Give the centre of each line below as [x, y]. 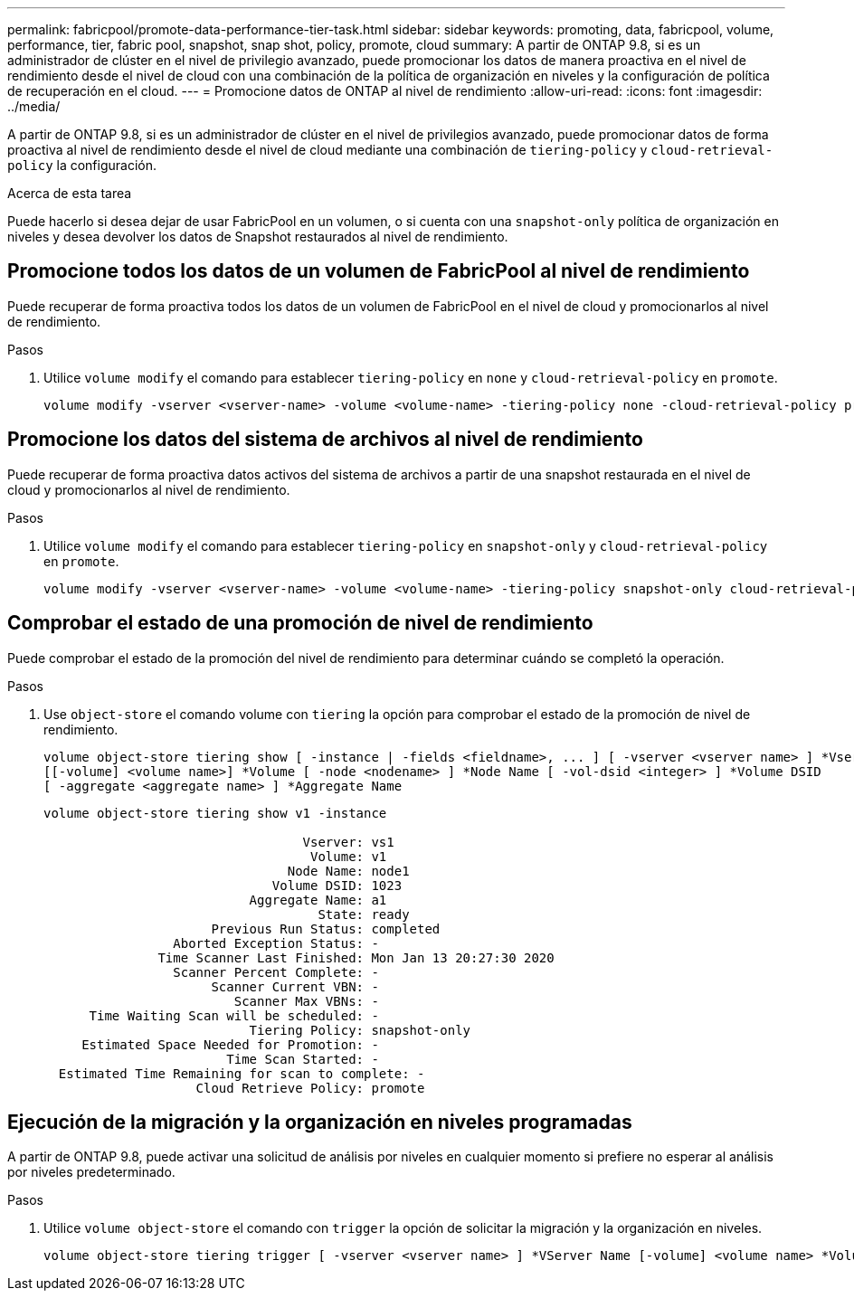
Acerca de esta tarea [70, 193]
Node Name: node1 [348, 871]
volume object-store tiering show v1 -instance [215, 813]
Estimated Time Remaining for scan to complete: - [242, 1073]
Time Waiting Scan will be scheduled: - [234, 1015]
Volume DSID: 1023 [337, 885]
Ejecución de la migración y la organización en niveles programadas [320, 1122]
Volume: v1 [349, 856]
